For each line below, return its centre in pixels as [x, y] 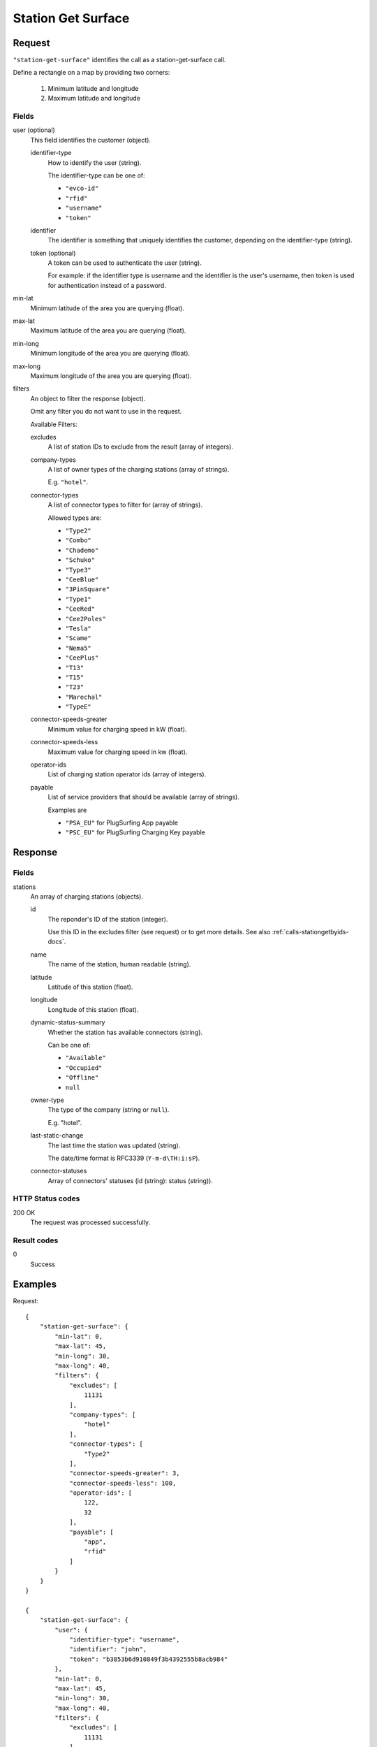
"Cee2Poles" [86, 619]
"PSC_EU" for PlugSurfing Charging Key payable [135, 832]
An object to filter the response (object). [88, 398]
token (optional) [53, 253]
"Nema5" [79, 648]
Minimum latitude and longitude [93, 88]
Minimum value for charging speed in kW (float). [117, 729]
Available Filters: [54, 424]
